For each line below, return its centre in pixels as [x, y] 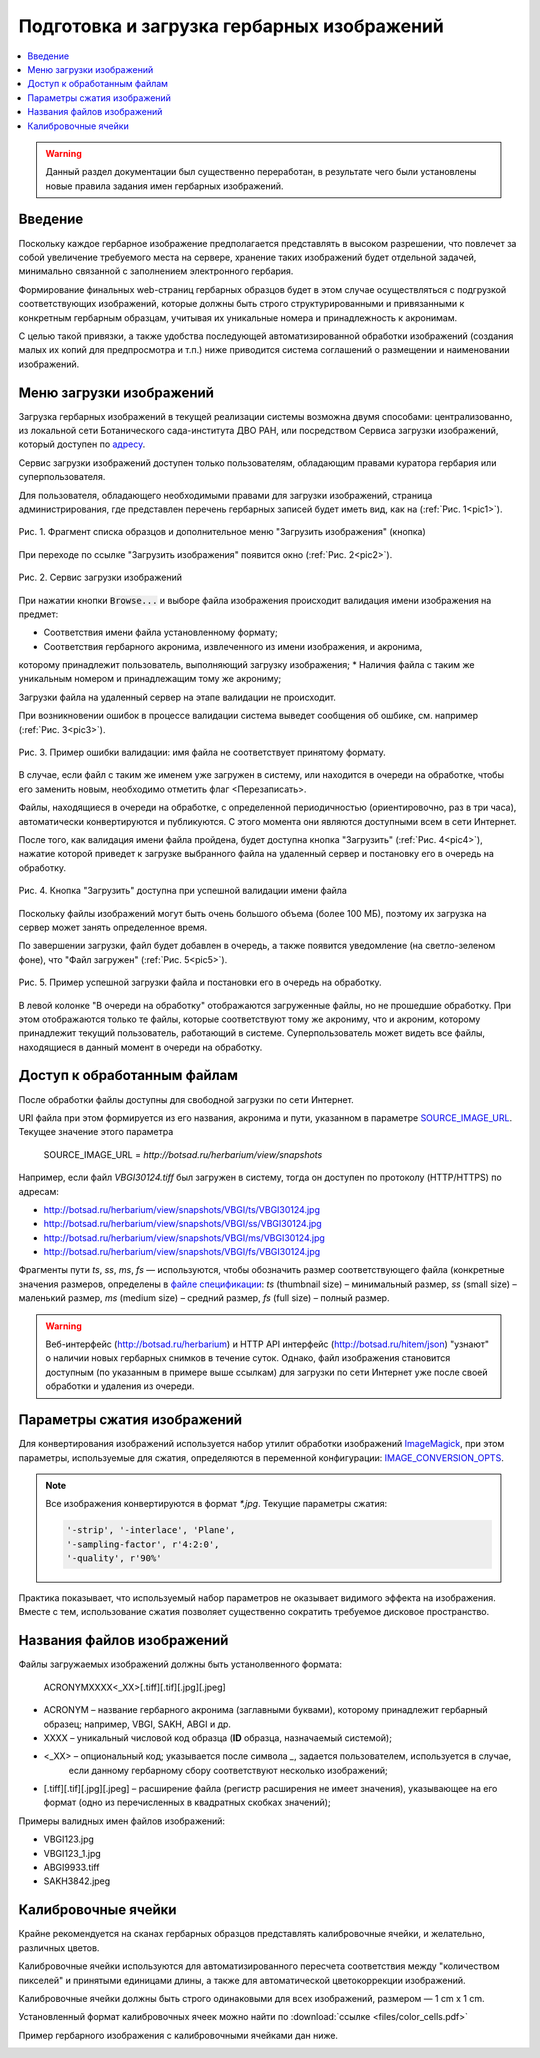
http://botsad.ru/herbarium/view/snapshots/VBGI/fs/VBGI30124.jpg [182, 1252]
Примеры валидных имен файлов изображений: [121, 1821]
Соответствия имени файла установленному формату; [161, 632]
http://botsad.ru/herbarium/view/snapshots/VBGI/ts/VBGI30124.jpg [181, 1209]
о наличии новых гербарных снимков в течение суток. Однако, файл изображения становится [248, 1358]
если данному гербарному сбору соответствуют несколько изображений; [228, 1770]
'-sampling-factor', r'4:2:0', [143, 1544]
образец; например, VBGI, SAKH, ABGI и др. [137, 1724]
